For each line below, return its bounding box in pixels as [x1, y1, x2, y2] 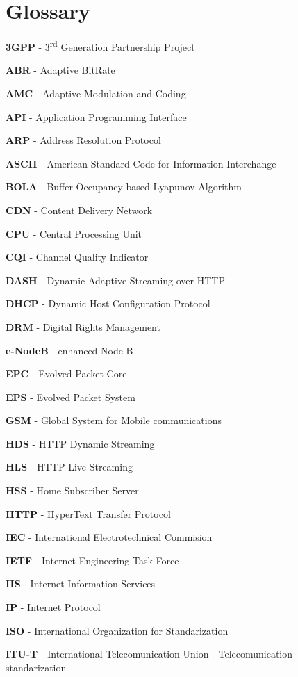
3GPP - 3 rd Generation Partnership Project [6, 38, 195, 54]
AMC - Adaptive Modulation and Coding [6, 85, 186, 100]
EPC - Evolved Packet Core [6, 366, 127, 381]
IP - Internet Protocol [6, 600, 101, 614]
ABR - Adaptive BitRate [6, 63, 115, 77]
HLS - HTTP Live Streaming [6, 459, 133, 474]
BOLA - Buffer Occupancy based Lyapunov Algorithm [6, 179, 242, 194]
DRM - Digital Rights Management [6, 319, 160, 334]
